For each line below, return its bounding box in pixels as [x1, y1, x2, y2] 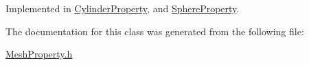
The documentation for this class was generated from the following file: [5, 24, 304, 38]
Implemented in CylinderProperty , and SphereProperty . [5, 1, 240, 15]
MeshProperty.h [5, 47, 73, 61]
